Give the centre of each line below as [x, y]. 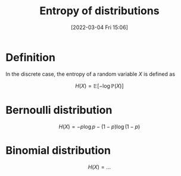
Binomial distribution [58, 150]
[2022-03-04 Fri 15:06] [99, 27]
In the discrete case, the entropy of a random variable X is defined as [90, 74]
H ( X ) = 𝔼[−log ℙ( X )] [99, 86]
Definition [31, 57]
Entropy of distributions [99, 11]
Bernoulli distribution [59, 110]
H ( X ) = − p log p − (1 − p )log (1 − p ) [99, 126]
